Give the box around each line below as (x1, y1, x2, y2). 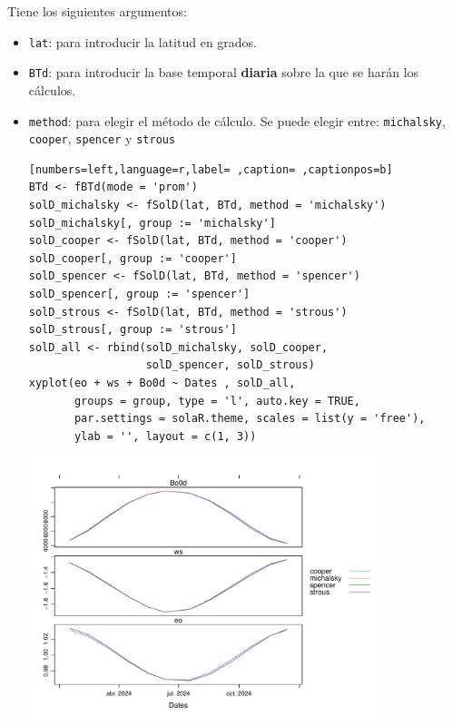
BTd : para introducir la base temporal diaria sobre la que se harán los (28, 63, 419, 82)
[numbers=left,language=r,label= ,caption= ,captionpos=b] (28, 162, 393, 176)
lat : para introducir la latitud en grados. (28, 32, 258, 51)
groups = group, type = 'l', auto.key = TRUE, (74, 394, 360, 407)
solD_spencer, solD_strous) (145, 358, 315, 372)
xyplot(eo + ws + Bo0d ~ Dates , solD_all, (28, 376, 296, 389)
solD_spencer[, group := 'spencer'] (28, 287, 251, 300)
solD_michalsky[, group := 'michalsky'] (28, 216, 276, 230)
